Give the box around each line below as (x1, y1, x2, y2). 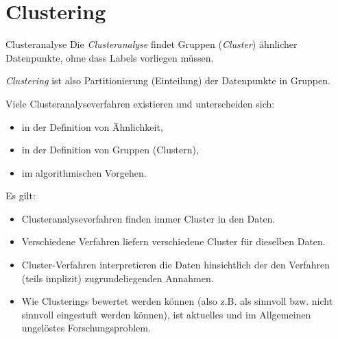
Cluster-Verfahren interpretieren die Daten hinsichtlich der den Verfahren (21, 258, 330, 272)
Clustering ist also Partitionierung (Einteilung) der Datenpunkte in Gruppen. (5, 73, 330, 88)
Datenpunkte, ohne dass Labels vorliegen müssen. (5, 50, 214, 64)
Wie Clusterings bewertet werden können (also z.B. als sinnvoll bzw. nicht (21, 294, 333, 308)
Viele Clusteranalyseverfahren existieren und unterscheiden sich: (5, 96, 275, 110)
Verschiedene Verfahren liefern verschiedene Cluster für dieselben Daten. (21, 234, 326, 249)
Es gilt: (5, 188, 36, 203)
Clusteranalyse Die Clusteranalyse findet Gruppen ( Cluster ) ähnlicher (5, 37, 298, 51)
